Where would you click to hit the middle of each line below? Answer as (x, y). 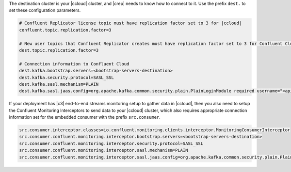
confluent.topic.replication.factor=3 (65, 30)
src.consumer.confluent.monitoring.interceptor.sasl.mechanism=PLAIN (104, 150)
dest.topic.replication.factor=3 (59, 50)
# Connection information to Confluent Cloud (74, 64)
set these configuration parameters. (45, 10)
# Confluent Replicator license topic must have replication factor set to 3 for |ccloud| (130, 23)
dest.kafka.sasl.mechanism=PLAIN (59, 84)
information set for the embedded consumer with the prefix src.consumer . (85, 117)
